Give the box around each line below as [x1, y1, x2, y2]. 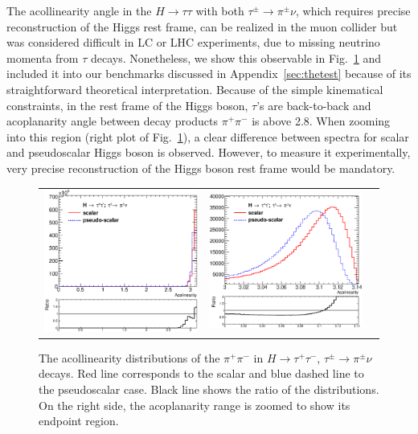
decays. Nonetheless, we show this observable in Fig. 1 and [90, 49, 382, 66]
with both [195, 2, 244, 18]
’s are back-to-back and [256, 96, 371, 113]
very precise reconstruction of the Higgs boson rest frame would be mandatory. [6, 159, 395, 176]
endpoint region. [39, 412, 119, 429]
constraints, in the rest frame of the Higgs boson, [6, 96, 248, 113]
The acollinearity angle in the [6, 2, 152, 18]
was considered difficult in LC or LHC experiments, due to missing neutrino [6, 34, 380, 51]
